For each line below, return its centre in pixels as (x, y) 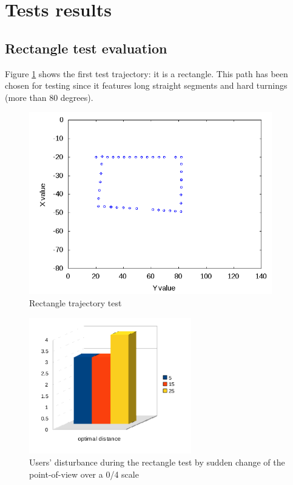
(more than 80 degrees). (49, 97)
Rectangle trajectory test (76, 302)
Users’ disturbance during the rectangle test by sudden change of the (157, 462)
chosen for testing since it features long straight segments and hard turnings (146, 85)
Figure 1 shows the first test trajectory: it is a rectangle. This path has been (146, 73)
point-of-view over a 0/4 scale (84, 474)
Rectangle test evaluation (86, 48)
